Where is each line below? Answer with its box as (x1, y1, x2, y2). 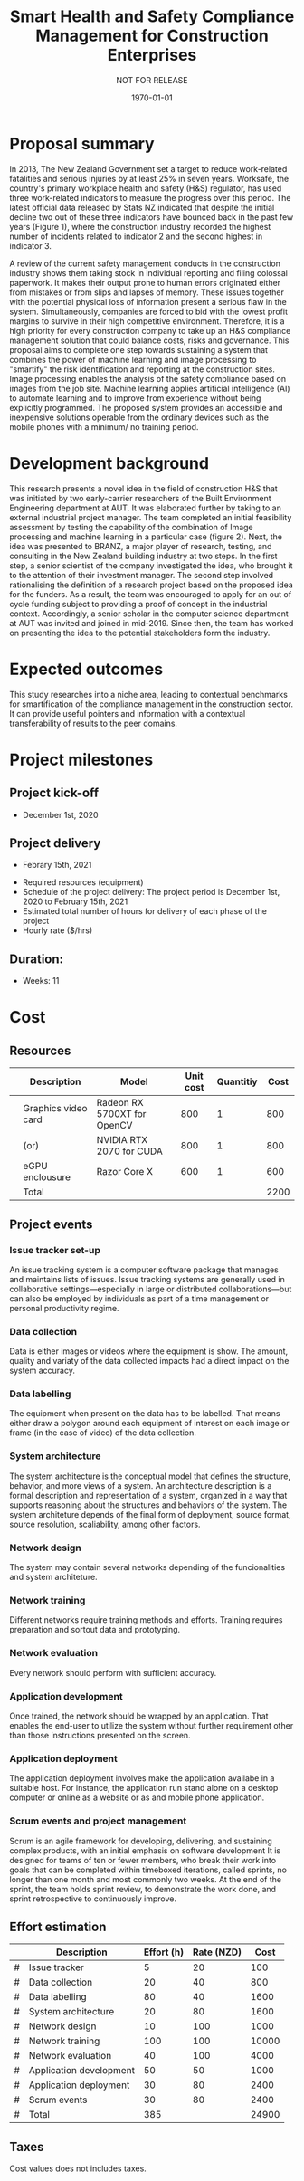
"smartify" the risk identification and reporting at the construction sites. (9, 364, 276, 375)
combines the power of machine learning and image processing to (9, 354, 257, 365)
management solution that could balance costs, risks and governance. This (9, 335, 290, 346)
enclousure (23, 1171, 71, 1184)
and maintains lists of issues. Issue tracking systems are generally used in (9, 1273, 285, 1284)
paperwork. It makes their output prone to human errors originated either (9, 277, 281, 288)
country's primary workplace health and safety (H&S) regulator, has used (9, 183, 282, 194)
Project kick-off (9, 786, 100, 801)
